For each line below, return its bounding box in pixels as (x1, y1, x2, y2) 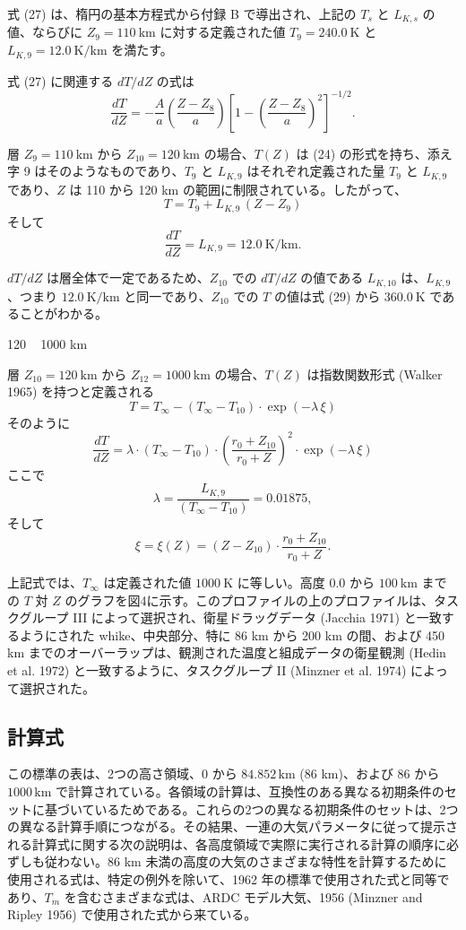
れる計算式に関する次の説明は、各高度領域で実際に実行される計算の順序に (7, 834, 446, 853)
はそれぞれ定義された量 (246, 161, 385, 180)
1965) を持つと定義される (7, 382, 155, 401)
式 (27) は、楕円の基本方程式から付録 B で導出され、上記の (7, 4, 357, 22)
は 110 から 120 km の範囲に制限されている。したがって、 (69, 179, 408, 198)
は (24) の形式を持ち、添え (296, 143, 453, 162)
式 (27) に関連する (7, 71, 114, 90)
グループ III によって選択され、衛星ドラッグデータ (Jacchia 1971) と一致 (19, 608, 442, 627)
